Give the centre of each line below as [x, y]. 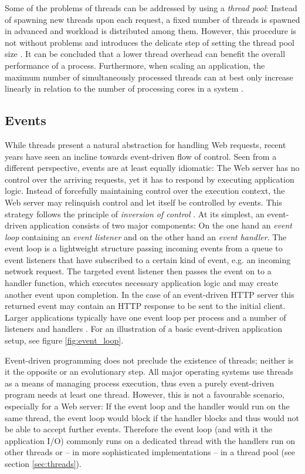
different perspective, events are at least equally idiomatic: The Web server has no [152, 168]
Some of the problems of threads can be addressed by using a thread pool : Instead [151, 8]
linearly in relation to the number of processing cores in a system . [124, 88]
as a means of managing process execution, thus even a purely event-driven [140, 383]
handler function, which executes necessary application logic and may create [142, 283]
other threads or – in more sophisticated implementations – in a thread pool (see [150, 452]
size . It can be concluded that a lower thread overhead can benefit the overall [145, 54]
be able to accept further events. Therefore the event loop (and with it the [138, 429]
